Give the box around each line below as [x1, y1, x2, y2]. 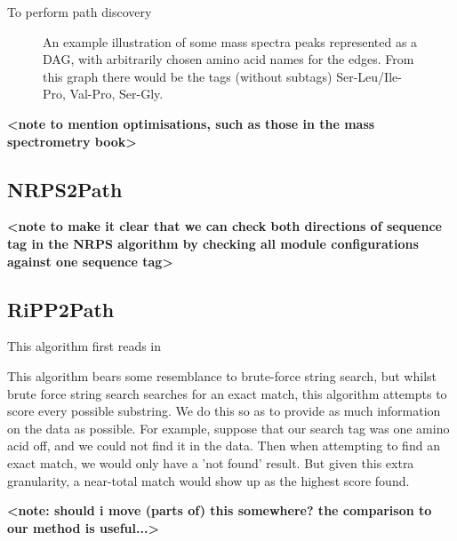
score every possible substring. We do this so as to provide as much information [7, 402, 441, 420]
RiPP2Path [7, 295, 115, 322]
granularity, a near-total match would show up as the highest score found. [7, 471, 410, 489]
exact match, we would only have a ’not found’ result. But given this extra [7, 453, 414, 472]
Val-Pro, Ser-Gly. [69, 84, 164, 103]
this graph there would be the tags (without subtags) [43, 67, 333, 85]
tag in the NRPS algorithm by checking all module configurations [7, 234, 419, 252]
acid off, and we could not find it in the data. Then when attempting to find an [7, 436, 440, 455]
